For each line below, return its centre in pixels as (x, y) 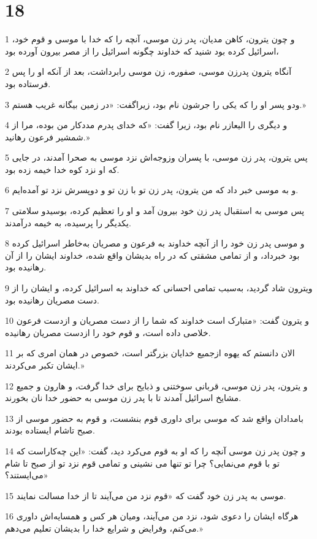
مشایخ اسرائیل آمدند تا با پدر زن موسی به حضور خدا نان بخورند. (123, 398)
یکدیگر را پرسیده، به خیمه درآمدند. (68, 222)
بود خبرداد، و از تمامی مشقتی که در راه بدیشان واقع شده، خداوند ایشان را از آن (152, 255)
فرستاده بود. (28, 83)
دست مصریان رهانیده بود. (52, 300)
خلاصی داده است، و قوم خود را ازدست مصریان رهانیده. (108, 332)
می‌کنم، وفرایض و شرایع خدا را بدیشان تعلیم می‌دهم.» (104, 528)
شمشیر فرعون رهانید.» (48, 136)
